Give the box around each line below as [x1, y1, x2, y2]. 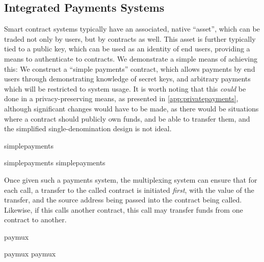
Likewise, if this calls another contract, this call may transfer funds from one [4, 204, 243, 215]
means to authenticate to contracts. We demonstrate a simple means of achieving [4, 53, 258, 64]
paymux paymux [4, 248, 56, 259]
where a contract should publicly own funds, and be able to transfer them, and [4, 113, 250, 124]
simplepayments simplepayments [4, 157, 105, 168]
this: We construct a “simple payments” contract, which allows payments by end [4, 63, 255, 74]
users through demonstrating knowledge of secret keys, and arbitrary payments [4, 73, 251, 84]
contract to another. [4, 214, 67, 225]
